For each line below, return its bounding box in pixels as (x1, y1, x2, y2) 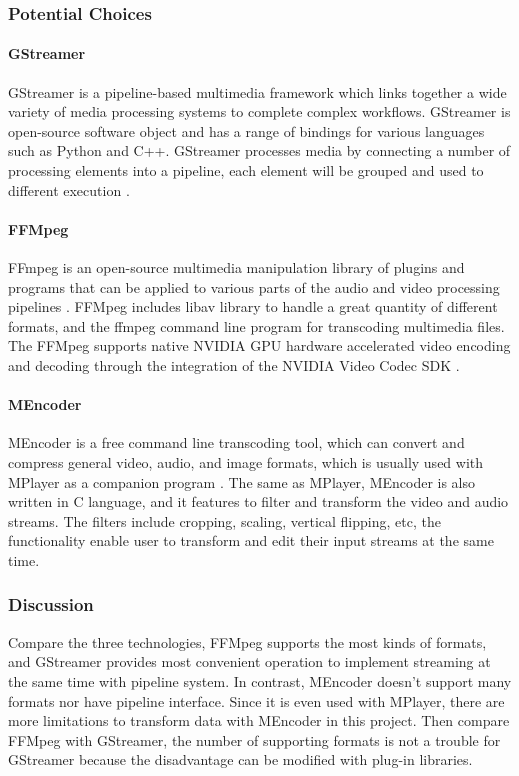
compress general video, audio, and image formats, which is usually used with (8, 451, 484, 472)
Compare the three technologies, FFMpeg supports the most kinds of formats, (8, 631, 487, 652)
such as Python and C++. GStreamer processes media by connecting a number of (8, 140, 511, 161)
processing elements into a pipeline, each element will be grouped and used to (8, 160, 484, 181)
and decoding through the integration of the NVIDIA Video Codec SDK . (8, 354, 460, 375)
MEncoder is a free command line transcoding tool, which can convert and (8, 432, 465, 453)
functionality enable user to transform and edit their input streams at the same (8, 530, 494, 551)
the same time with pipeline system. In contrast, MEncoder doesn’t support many (8, 670, 512, 691)
